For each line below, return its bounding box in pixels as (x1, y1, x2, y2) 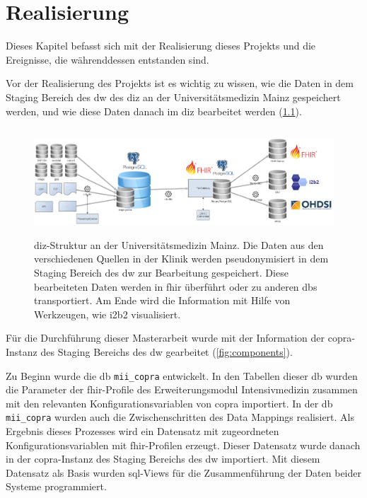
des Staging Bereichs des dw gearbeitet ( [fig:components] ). (40, 344, 293, 359)
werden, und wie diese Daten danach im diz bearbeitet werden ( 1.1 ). (6, 103, 302, 118)
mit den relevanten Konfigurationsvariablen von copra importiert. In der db (6, 395, 333, 410)
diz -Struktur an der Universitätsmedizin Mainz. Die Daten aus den (34, 237, 324, 252)
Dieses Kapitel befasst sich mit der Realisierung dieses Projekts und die (6, 38, 316, 53)
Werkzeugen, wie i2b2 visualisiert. (34, 306, 181, 321)
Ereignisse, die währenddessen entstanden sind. (6, 52, 209, 66)
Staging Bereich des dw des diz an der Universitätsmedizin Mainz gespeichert (6, 89, 341, 104)
